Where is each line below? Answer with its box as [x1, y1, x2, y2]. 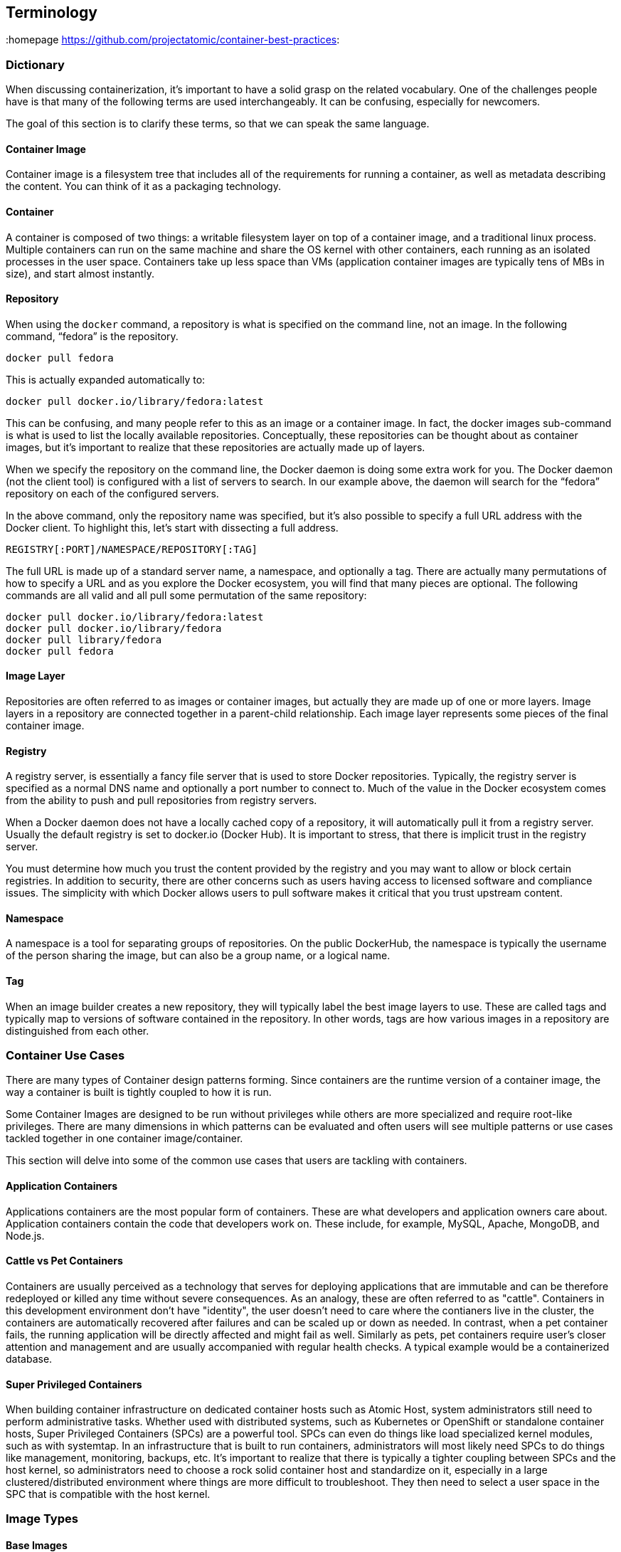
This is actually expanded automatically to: [6, 373, 206, 386]
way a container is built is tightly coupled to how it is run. [6, 1086, 272, 1099]
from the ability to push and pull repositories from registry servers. [6, 794, 317, 807]
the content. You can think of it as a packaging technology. [6, 180, 281, 193]
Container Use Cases [6, 1048, 125, 1063]
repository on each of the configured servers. [6, 487, 219, 500]
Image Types [6, 1511, 78, 1526]
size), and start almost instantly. [6, 267, 154, 280]
